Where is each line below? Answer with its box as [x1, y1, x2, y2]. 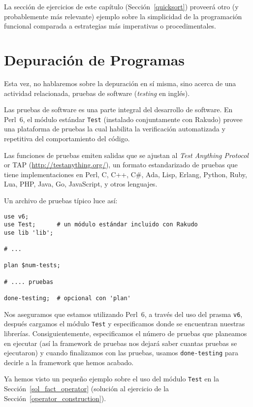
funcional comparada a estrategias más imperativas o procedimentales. [4, 21, 217, 31]
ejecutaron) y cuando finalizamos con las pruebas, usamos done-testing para [4, 347, 239, 358]
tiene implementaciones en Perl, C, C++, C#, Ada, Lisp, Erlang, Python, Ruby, [4, 169, 247, 179]
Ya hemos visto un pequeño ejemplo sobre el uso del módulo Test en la [4, 374, 219, 384]
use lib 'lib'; [4, 229, 54, 236]
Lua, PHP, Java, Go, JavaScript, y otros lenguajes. [4, 179, 158, 189]
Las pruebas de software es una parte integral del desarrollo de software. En [4, 104, 233, 115]
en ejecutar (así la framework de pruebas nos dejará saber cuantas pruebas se [4, 338, 237, 348]
